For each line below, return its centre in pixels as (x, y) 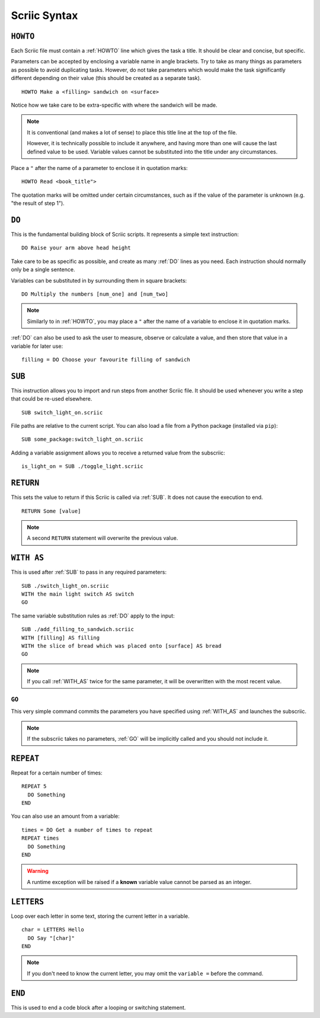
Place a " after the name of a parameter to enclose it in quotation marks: (99, 168)
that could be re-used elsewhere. (52, 399)
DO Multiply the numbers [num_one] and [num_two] (95, 294)
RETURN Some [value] (51, 511)
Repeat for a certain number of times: (57, 773)
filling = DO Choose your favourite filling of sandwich (106, 359)
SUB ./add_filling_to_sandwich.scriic (78, 629)
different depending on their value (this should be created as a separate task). (106, 78)
